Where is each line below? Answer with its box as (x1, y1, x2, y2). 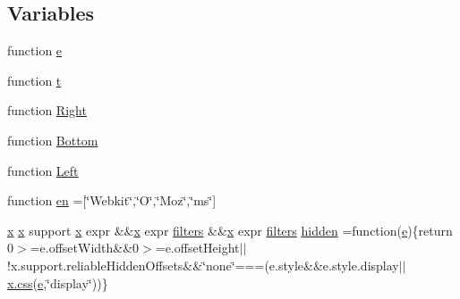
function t (7, 71, 62, 89)
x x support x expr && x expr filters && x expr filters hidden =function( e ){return (7, 220, 453, 239)
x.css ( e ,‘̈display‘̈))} (7, 273, 108, 292)
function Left (7, 161, 79, 179)
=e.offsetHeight (155, 238, 240, 257)
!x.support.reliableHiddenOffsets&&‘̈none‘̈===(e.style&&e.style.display (7, 255, 399, 274)
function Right (7, 101, 87, 120)
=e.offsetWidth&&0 (30, 238, 140, 257)
